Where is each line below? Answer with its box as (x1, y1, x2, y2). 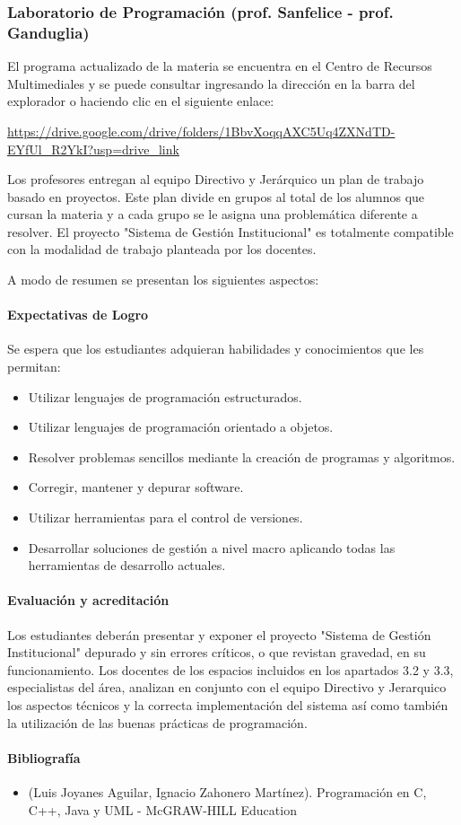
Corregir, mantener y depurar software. (28, 478, 244, 496)
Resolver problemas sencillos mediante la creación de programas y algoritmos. (28, 447, 456, 466)
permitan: (7, 357, 61, 376)
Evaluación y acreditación (7, 591, 170, 610)
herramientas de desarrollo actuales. (28, 556, 226, 575)
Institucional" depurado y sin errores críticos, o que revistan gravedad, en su (7, 643, 426, 662)
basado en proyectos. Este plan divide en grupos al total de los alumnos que (7, 187, 425, 206)
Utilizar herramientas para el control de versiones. (28, 508, 303, 527)
